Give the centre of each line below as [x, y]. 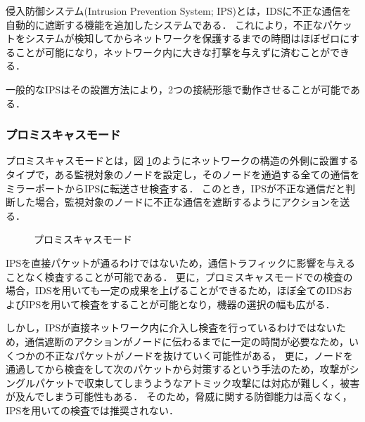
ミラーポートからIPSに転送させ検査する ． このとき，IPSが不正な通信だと [175, 188]
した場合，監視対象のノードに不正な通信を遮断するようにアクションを [178, 202]
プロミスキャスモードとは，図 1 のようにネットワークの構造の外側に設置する [182, 160]
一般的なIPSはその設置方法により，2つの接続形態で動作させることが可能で [178, 89]
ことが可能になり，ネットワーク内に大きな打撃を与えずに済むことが [173, 52]
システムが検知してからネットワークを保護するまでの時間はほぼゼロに [187, 38]
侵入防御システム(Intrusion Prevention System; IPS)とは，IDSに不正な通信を [179, 11]
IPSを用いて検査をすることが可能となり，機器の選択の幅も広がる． [180, 304]
